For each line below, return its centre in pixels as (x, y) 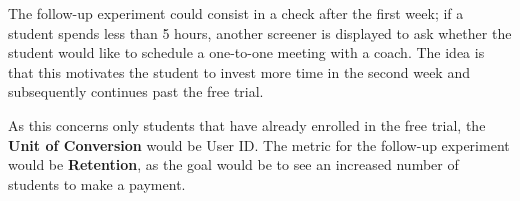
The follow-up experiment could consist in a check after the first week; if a (236, 13)
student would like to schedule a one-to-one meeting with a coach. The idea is (246, 52)
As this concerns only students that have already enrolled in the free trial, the (247, 124)
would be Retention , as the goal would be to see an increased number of (233, 164)
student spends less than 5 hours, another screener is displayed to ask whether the (260, 32)
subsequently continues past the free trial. (136, 91)
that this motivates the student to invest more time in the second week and (239, 71)
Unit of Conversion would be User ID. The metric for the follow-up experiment (259, 144)
